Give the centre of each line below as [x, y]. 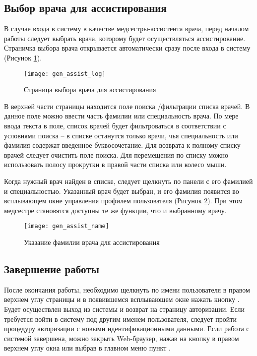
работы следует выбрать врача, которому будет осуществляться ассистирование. [125, 38]
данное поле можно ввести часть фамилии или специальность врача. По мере [121, 116]
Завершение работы [52, 269]
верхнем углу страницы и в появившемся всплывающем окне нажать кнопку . [122, 299]
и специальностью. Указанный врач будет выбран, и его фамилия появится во [122, 191]
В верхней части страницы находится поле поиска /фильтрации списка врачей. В [127, 106]
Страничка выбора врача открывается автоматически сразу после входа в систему [127, 48]
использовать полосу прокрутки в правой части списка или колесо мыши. [115, 164]
